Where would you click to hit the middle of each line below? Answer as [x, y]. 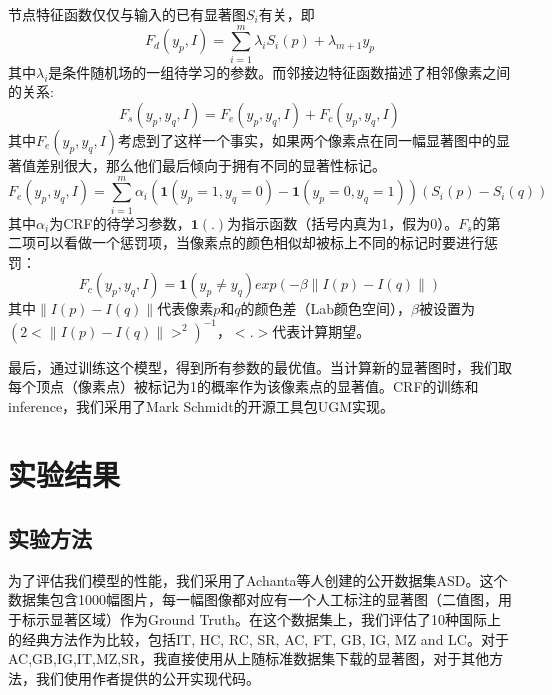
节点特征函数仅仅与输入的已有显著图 [127, 14]
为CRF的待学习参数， [120, 222]
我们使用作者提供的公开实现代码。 [147, 677]
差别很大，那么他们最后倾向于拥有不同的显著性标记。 [210, 164]
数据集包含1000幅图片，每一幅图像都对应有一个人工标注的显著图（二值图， [253, 599]
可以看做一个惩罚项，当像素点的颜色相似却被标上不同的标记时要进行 [259, 242]
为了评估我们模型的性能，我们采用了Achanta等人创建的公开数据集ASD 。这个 [258, 579]
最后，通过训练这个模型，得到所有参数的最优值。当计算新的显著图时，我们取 [260, 366]
